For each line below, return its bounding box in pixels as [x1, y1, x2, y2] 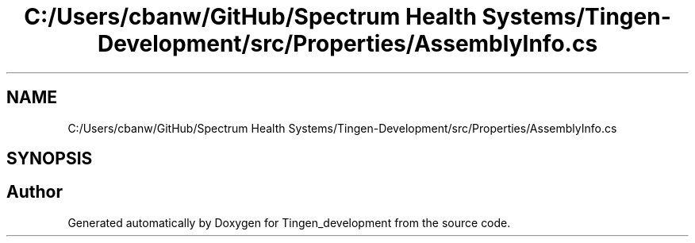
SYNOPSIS [6, 148, 93, 169]
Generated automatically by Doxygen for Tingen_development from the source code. [67, 215, 511, 229]
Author [6, 182, 63, 202]
